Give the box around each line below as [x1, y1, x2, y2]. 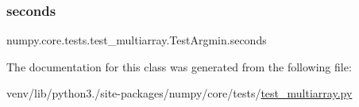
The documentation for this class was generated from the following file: [6, 58, 352, 75]
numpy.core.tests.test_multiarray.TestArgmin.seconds [6, 32, 267, 48]
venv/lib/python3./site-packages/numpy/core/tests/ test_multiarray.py [6, 85, 353, 101]
